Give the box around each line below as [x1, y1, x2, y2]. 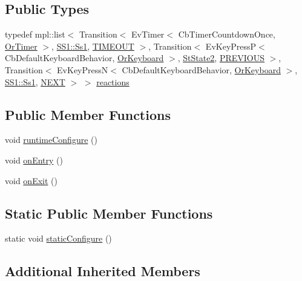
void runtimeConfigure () [5, 133, 97, 146]
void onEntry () [5, 153, 63, 166]
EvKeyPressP [205, 39, 257, 52]
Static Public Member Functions [5, 203, 213, 222]
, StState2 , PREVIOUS [177, 51, 265, 64]
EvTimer [131, 28, 165, 41]
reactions [96, 75, 130, 88]
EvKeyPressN [57, 63, 108, 76]
